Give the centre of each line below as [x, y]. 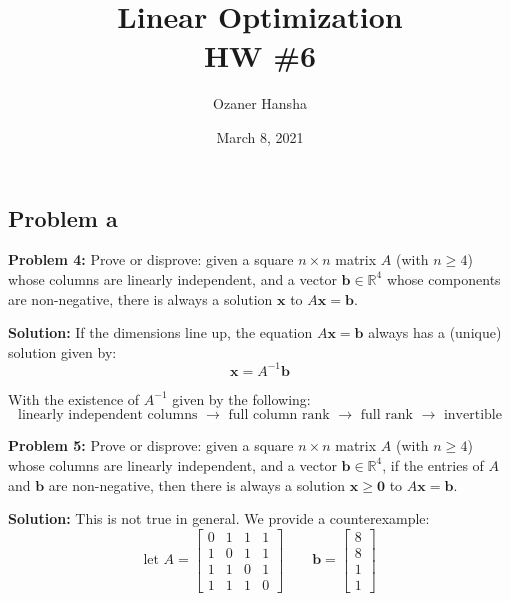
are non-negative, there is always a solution [140, 298]
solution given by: [62, 351]
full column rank [279, 415]
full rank [386, 415]
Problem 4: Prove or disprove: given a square [151, 259]
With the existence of [74, 398]
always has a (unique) [435, 332]
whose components [443, 278]
